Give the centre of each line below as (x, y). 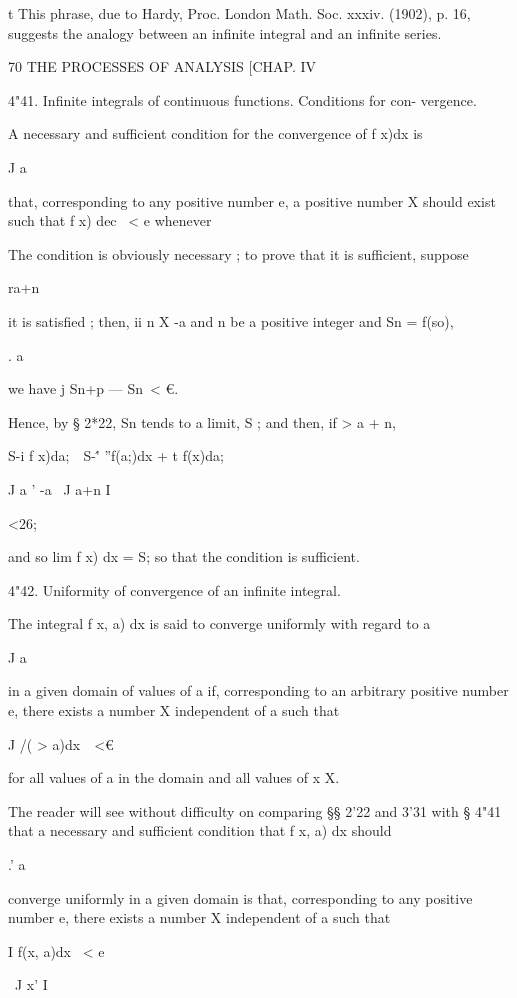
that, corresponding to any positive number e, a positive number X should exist (252, 200)
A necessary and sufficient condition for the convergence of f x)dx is (215, 133)
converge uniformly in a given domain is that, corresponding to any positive (240, 897)
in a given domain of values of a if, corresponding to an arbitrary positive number (258, 690)
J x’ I (31, 984)
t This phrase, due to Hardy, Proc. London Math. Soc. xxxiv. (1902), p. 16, (239, 13)
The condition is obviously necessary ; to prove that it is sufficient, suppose (238, 253)
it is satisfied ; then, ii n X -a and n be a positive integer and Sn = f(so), (231, 320)
